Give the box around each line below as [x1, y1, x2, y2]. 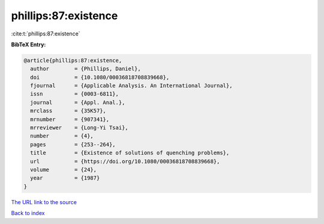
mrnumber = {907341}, [30, 116, 110, 123]
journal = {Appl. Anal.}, [30, 99, 125, 106]
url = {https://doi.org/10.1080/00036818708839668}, [30, 158, 220, 165]
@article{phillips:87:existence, [23, 57, 122, 64]
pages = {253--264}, [30, 141, 116, 148]
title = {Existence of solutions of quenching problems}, [30, 150, 230, 156]
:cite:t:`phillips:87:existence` [11, 30, 80, 37]
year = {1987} [30, 175, 100, 181]
